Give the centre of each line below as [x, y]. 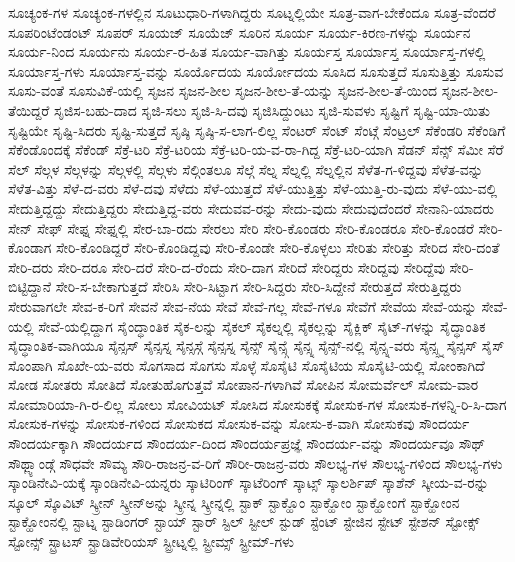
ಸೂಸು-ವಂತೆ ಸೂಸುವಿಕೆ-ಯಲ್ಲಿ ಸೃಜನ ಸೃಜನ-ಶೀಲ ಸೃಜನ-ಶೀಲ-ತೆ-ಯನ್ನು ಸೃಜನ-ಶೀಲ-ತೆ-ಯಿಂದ [223, 90]
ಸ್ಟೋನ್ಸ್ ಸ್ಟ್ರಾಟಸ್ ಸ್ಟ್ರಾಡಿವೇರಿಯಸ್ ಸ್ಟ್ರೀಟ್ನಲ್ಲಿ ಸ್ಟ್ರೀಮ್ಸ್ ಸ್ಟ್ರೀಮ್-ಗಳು [151, 541]
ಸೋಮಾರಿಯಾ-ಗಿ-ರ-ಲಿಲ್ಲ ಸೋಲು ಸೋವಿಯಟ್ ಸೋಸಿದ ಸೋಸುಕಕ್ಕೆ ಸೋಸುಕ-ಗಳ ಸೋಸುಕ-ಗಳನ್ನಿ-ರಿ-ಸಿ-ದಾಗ [257, 403]
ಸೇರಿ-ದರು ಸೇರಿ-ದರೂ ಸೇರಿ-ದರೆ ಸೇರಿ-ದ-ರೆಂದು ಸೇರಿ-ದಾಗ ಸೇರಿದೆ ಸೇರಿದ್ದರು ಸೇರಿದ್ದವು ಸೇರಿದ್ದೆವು [226, 266]
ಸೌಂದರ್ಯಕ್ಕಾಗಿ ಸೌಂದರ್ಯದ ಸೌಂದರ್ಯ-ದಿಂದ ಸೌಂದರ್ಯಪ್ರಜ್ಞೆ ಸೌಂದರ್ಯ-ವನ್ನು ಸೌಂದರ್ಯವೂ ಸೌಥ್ [247, 443]
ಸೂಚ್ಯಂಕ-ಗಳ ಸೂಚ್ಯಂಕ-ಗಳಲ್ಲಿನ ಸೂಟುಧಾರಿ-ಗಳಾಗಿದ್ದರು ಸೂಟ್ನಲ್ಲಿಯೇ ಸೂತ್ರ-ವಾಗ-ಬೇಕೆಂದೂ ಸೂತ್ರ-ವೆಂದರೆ [252, 12]
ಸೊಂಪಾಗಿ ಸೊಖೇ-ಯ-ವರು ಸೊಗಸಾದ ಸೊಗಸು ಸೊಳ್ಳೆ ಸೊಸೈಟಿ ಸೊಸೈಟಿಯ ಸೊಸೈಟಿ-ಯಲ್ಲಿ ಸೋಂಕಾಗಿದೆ [246, 364]
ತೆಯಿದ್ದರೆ [29, 109]
